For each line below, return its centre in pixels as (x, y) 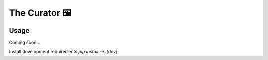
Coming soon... (25, 43)
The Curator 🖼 (40, 13)
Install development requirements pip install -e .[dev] (63, 52)
